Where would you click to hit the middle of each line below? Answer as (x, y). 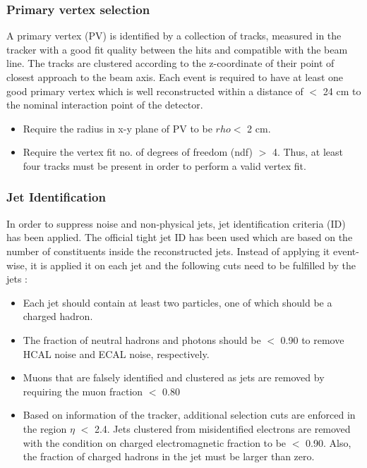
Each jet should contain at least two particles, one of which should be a (178, 302)
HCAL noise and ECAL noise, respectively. (116, 353)
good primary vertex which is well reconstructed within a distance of (155, 91)
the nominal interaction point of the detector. (105, 105)
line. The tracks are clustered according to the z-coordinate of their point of (170, 63)
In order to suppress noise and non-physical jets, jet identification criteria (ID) (176, 223)
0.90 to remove (312, 339)
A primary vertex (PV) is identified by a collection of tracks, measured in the (174, 36)
